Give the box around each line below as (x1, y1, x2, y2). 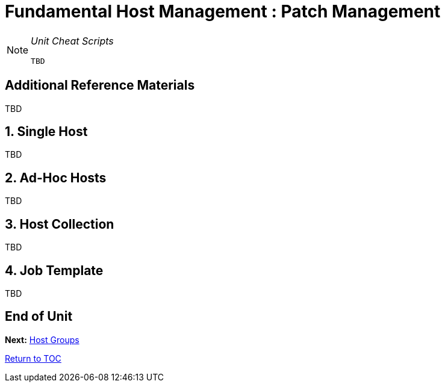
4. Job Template (5, 262, 104, 278)
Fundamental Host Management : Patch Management (5, 1, 441, 22)
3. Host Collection (5, 216, 114, 232)
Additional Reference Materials (5, 78, 195, 93)
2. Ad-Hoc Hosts (5, 170, 107, 185)
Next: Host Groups (5, 334, 79, 345)
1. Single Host (5, 124, 88, 140)
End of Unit (5, 309, 73, 324)
